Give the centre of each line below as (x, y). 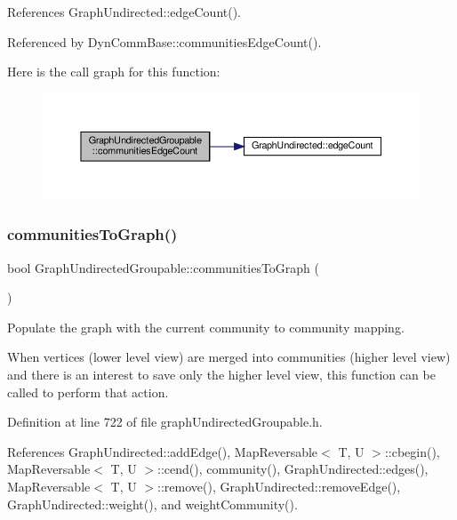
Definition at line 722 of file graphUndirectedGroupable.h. (165, 422)
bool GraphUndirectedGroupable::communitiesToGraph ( (163, 267)
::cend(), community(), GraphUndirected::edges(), (293, 469)
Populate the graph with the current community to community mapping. (206, 327)
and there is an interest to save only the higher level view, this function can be (221, 375)
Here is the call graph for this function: (114, 72)
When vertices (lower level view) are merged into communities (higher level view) (229, 357)
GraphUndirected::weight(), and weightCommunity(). (152, 504)
